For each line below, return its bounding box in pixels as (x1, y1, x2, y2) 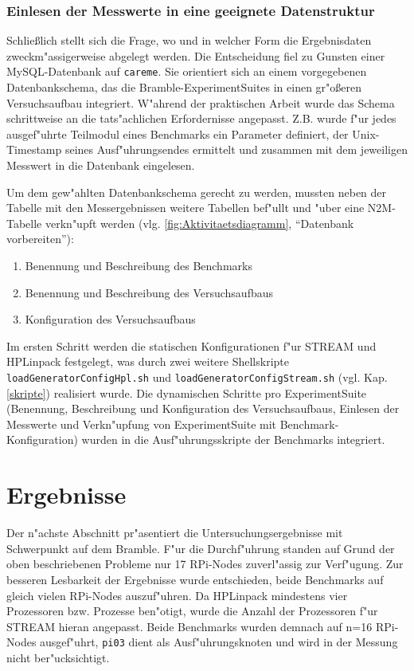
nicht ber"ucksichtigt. (6, 649, 110, 665)
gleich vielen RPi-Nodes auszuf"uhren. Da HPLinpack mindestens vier (6, 587, 348, 603)
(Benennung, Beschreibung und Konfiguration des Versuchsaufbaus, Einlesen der (6, 400, 400, 417)
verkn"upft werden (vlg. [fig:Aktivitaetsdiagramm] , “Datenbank (45, 214, 354, 231)
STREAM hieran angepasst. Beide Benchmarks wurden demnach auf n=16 (6, 618, 373, 634)
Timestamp (6, 141, 62, 158)
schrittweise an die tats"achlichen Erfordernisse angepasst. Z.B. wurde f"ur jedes (6, 110, 396, 127)
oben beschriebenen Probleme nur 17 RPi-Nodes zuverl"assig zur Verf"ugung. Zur (6, 555, 404, 572)
